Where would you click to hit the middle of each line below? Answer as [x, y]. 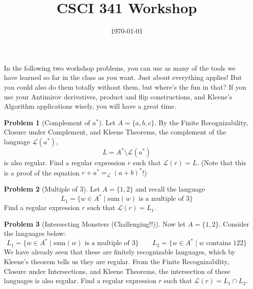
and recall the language [170, 189]
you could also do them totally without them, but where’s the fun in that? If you [125, 87]
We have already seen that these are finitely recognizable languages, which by [120, 252]
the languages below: [35, 233]
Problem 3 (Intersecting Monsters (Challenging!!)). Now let [95, 223]
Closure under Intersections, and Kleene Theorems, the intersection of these [117, 271]
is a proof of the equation [42, 172]
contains [219, 243]
